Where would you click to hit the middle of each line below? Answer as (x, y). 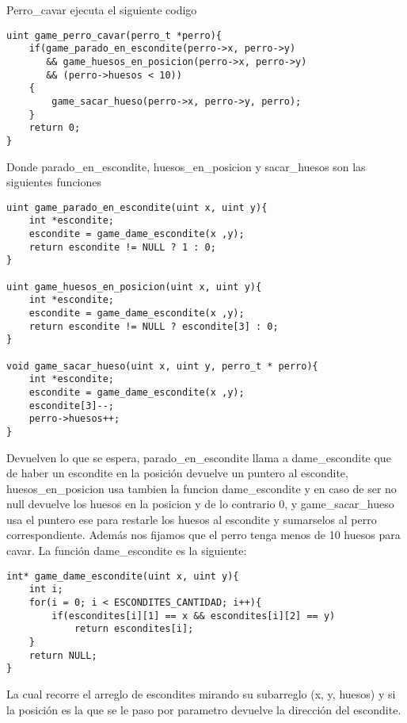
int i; (46, 589)
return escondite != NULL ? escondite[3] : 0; (154, 326)
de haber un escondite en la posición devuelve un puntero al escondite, (177, 473)
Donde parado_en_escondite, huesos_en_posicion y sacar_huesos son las (186, 166)
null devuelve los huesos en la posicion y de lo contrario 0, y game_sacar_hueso (200, 504)
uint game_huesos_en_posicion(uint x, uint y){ (134, 287)
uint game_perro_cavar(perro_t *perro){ (114, 35)
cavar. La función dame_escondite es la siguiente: (127, 551)
